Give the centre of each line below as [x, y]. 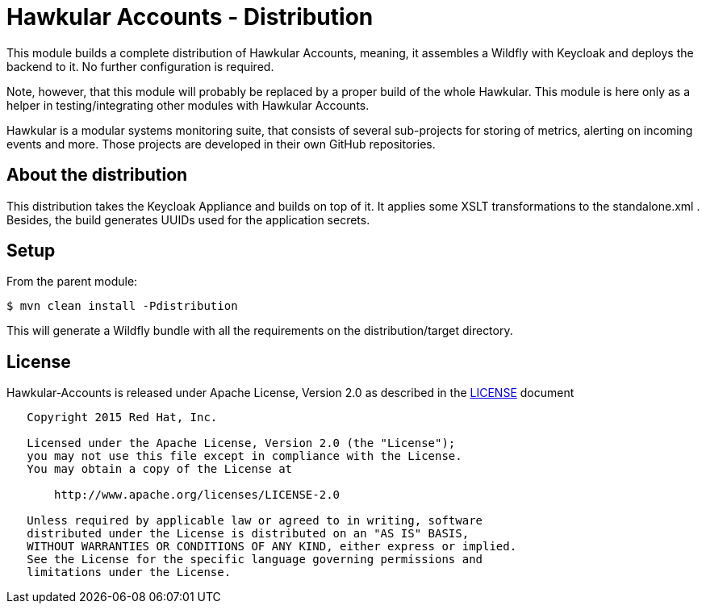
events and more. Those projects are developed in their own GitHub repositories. [221, 144]
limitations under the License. [129, 572]
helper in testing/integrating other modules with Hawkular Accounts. [188, 105]
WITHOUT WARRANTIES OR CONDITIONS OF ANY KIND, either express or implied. [272, 547]
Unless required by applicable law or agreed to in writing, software [255, 521]
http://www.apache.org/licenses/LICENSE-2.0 [197, 495]
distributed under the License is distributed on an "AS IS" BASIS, [248, 534]
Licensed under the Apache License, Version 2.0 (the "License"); [241, 443]
